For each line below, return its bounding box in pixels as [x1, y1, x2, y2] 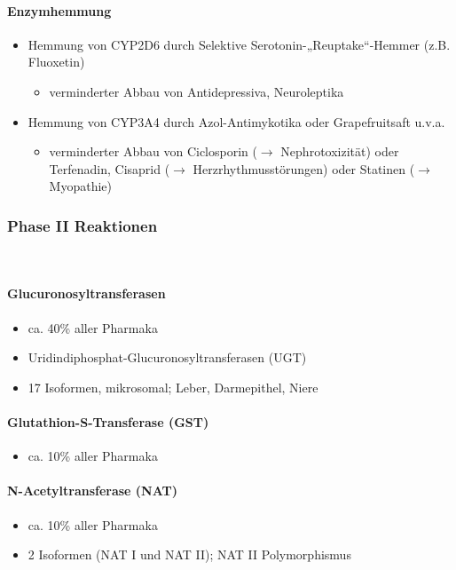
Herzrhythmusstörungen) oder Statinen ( [193, 159, 415, 178]
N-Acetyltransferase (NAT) [7, 481, 177, 500]
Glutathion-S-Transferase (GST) [7, 412, 209, 431]
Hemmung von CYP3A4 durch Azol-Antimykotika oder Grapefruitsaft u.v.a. [28, 112, 445, 131]
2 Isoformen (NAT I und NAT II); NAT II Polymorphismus [28, 545, 351, 564]
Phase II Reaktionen [7, 214, 158, 236]
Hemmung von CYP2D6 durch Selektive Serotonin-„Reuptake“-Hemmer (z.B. [28, 35, 451, 53]
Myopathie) [49, 177, 112, 195]
